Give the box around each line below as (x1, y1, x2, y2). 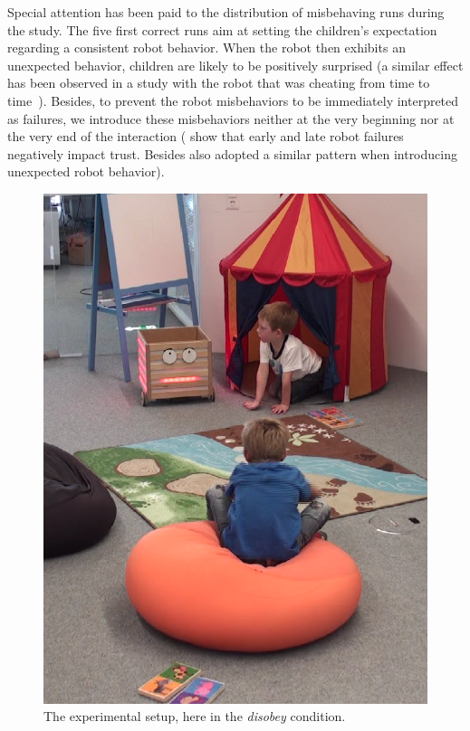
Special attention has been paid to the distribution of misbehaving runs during (7, 3, 445, 21)
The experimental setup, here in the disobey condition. (43, 707, 346, 726)
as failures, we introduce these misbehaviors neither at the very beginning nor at (7, 109, 455, 128)
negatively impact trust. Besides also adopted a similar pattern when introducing (7, 144, 457, 163)
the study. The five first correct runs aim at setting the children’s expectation (7, 20, 437, 39)
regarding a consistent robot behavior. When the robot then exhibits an (7, 38, 406, 57)
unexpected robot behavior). (7, 162, 165, 181)
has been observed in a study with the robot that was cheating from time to (7, 73, 430, 92)
